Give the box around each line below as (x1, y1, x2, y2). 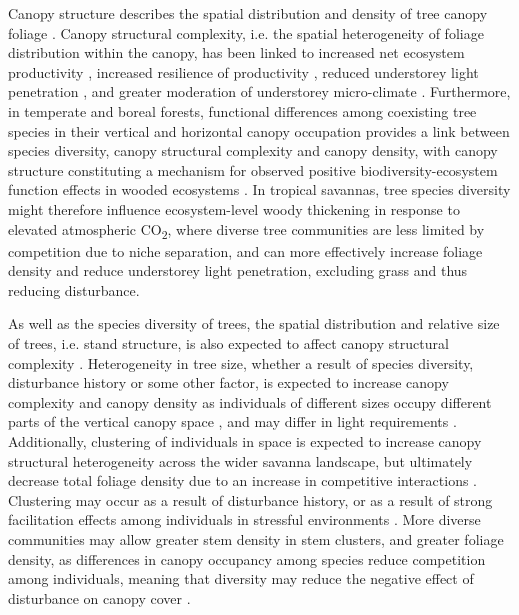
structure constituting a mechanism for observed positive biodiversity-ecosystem (8, 159, 498, 180)
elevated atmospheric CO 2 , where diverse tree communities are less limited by (8, 218, 485, 242)
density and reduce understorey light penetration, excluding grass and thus (8, 260, 468, 281)
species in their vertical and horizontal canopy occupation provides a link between (8, 120, 510, 141)
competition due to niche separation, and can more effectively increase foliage (8, 240, 483, 261)
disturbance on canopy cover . (8, 587, 191, 608)
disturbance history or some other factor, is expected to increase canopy (8, 372, 449, 393)
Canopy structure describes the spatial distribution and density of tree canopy (8, 3, 488, 23)
